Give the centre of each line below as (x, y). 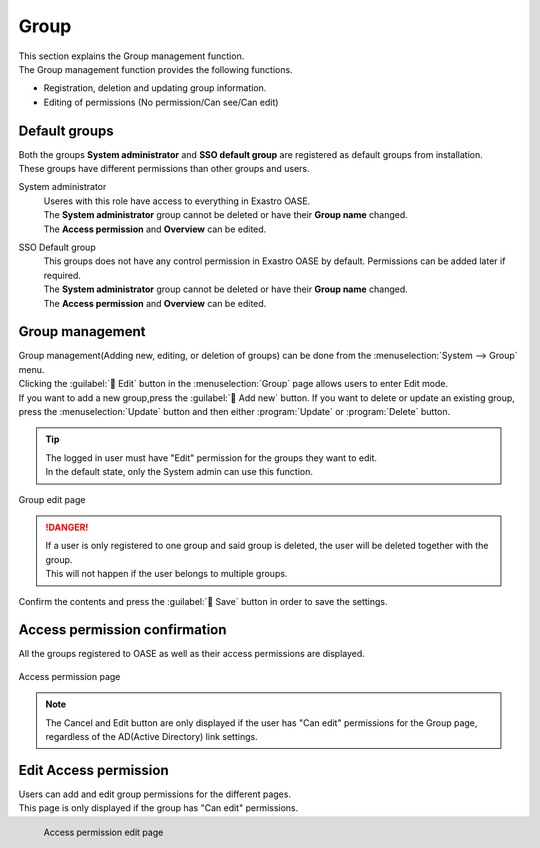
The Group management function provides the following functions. (156, 69)
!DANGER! (67, 527)
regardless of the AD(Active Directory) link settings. (152, 736)
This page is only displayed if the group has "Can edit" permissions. (158, 808)
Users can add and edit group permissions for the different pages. (155, 794)
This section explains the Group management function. (131, 56)
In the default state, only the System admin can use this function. (179, 472)
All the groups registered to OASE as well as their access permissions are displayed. (191, 654)
